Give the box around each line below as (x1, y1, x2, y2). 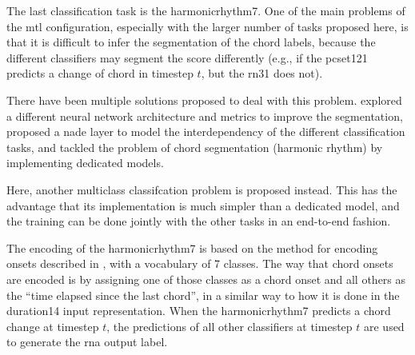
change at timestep (6, 317, 99, 334)
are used (363, 317, 405, 334)
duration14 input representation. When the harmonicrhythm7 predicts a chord (6, 302, 391, 319)
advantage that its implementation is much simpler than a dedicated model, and (6, 197, 400, 213)
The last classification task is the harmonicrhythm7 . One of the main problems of (6, 2, 405, 18)
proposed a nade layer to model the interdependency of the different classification (6, 123, 405, 140)
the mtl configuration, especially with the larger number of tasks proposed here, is (6, 18, 409, 34)
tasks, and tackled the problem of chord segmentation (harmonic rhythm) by (6, 138, 383, 155)
